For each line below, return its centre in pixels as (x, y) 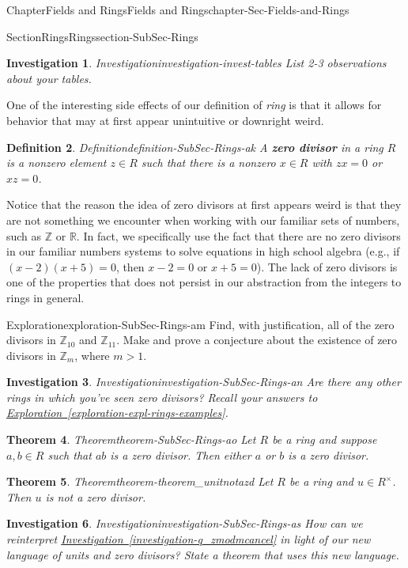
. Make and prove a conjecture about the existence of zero (257, 340)
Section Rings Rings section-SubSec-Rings (102, 36)
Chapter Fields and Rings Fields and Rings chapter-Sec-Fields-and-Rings (178, 9)
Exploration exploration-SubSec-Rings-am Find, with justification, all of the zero (200, 324)
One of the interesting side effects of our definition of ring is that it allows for (194, 105)
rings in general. (45, 297)
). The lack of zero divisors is (327, 266)
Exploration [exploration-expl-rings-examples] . (117, 413)
